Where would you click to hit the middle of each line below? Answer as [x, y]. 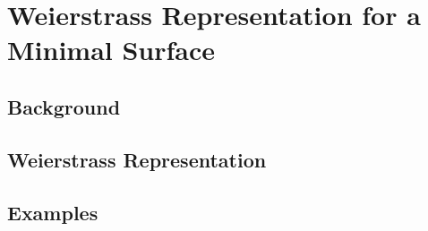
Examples [53, 212]
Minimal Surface [111, 50]
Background [64, 106]
